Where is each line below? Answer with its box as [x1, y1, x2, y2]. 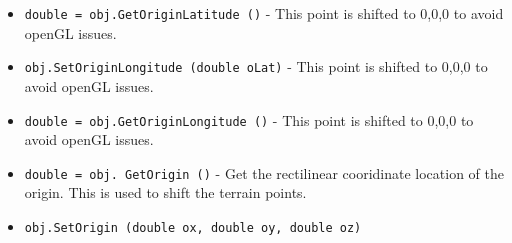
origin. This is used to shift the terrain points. [24, 182, 307, 203]
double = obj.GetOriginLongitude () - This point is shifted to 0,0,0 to [24, 109, 474, 130]
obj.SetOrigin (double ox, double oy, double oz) [24, 221, 362, 235]
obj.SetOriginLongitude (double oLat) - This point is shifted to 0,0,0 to [24, 56, 488, 77]
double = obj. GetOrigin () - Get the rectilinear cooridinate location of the [24, 162, 504, 183]
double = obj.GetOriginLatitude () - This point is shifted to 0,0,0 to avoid [24, 3, 504, 23]
